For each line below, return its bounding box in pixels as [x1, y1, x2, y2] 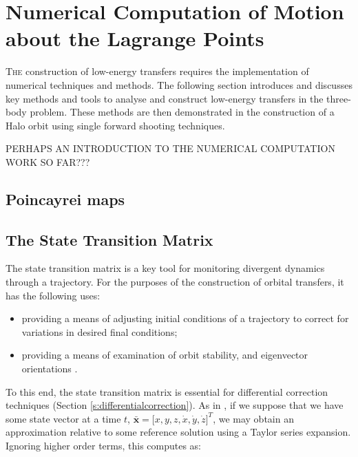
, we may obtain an [213, 411, 294, 425]
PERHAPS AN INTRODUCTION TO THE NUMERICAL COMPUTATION [6, 141, 335, 156]
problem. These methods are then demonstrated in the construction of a [30, 105, 335, 119]
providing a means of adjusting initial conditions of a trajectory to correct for [21, 311, 349, 326]
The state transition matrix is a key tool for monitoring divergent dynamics [6, 261, 325, 275]
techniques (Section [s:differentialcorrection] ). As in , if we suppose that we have [6, 398, 344, 412]
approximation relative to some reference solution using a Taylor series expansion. [6, 425, 351, 439]
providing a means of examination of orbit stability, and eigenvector [21, 348, 308, 362]
